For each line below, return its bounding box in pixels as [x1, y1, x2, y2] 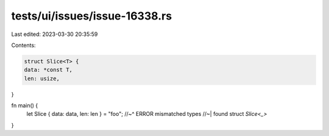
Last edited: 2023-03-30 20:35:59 [11, 30, 98, 38]
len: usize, [24, 75, 60, 82]
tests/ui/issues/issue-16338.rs [11, 9, 172, 23]
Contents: [11, 41, 36, 49]
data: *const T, [24, 66, 73, 73]
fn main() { [11, 102, 38, 109]
